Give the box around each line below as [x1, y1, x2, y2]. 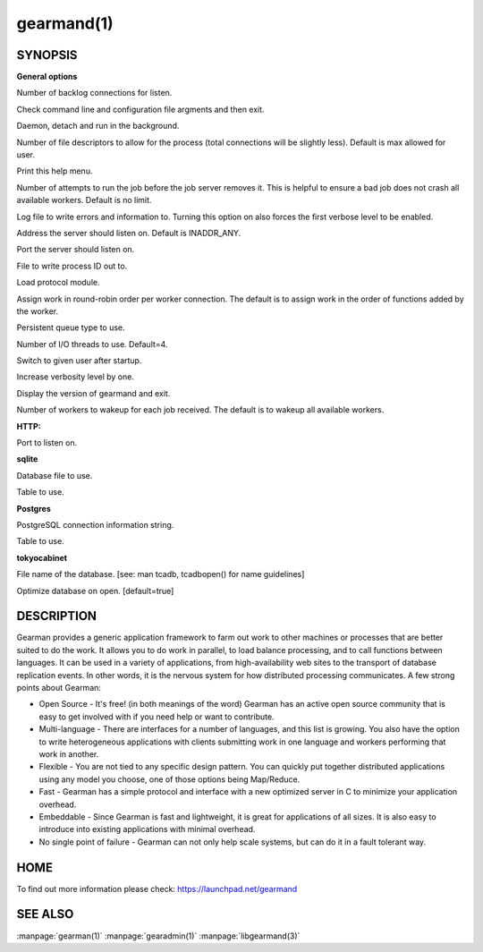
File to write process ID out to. [16, 260, 128, 271]
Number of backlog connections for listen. [16, 88, 173, 98]
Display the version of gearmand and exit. [16, 387, 171, 398]
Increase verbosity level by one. [16, 371, 134, 382]
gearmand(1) [16, 13, 114, 33]
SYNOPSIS [16, 47, 78, 63]
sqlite [16, 454, 38, 464]
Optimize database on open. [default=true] [16, 585, 174, 596]
